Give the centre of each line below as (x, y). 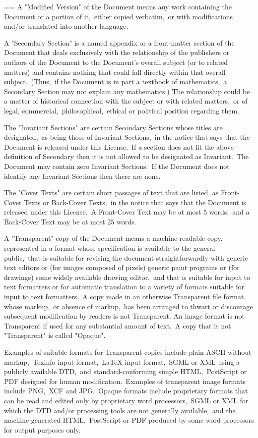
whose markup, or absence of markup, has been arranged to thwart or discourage (129, 306)
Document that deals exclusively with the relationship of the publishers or (117, 52)
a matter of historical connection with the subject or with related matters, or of (126, 101)
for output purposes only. (42, 429)
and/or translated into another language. (66, 26)
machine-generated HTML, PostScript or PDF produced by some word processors (129, 420)
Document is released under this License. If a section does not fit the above (119, 146)
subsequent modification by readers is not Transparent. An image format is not (124, 316)
